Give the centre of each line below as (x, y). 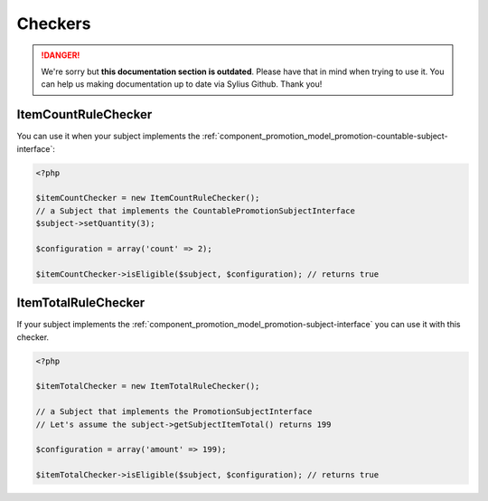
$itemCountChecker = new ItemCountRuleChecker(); (148, 198)
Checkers (54, 24)
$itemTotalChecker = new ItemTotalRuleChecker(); (148, 386)
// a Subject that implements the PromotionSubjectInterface (174, 412)
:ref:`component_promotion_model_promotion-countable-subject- (325, 137)
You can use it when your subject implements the (108, 137)
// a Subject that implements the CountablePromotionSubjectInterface (196, 211)
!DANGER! (61, 55)
